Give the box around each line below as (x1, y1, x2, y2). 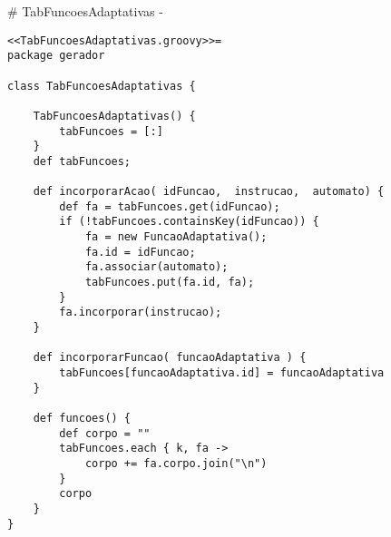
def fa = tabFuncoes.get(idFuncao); (59, 200, 280, 213)
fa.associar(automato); (84, 260, 229, 274)
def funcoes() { (33, 412, 132, 425)
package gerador (7, 49, 105, 63)
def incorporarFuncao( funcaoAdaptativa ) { (33, 351, 307, 365)
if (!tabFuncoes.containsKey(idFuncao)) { (59, 215, 319, 229)
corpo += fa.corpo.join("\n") (84, 456, 268, 470)
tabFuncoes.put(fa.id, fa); (84, 276, 255, 289)
